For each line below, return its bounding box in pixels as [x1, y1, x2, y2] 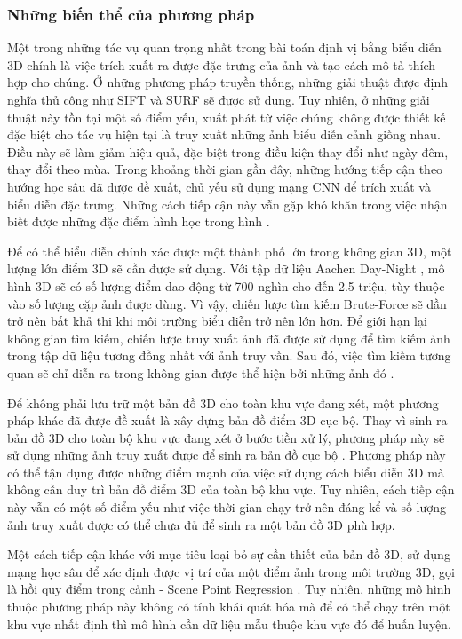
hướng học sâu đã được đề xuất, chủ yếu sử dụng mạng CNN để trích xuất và [7, 177, 431, 195]
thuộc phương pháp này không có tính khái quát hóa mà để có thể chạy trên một [7, 597, 450, 616]
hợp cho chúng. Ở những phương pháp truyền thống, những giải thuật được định [7, 73, 449, 91]
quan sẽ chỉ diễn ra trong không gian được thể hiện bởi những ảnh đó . [7, 363, 394, 382]
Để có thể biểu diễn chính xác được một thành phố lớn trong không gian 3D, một [7, 241, 452, 260]
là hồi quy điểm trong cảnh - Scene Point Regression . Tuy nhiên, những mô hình [7, 580, 451, 598]
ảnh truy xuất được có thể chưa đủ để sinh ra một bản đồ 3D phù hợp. [7, 515, 395, 533]
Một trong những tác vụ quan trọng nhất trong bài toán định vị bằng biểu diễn [7, 38, 442, 57]
